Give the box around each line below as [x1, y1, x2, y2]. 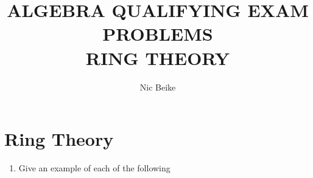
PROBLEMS [102, 21, 213, 46]
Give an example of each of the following [18, 162, 171, 174]
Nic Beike [139, 80, 176, 93]
